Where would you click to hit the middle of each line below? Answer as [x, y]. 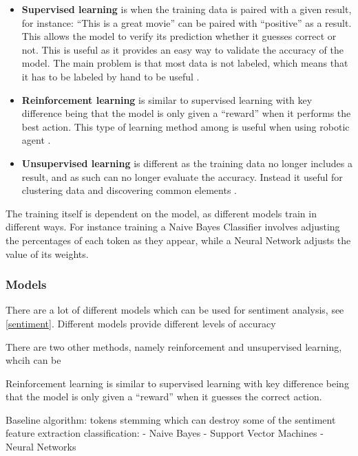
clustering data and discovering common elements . [129, 190]
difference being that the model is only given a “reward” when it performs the [186, 113]
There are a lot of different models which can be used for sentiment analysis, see [175, 310]
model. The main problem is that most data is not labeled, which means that [185, 63]
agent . [36, 140]
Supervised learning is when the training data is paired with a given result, [187, 9]
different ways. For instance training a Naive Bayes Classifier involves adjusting [173, 227]
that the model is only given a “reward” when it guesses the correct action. [164, 397]
